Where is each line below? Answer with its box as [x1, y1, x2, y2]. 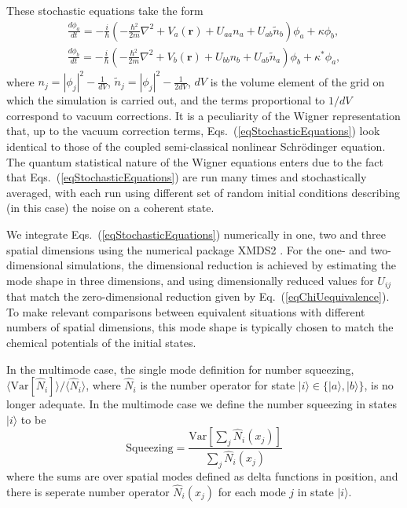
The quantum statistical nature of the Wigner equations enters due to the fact [6, 153, 383, 170]
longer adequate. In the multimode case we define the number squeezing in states [6, 396, 397, 412]
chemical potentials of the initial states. [6, 334, 196, 350]
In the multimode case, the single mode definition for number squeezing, [6, 360, 354, 377]
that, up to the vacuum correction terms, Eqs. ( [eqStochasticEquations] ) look [6, 122, 380, 139]
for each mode [218, 484, 286, 499]
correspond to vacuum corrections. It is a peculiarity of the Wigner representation [6, 107, 401, 123]
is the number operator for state [140, 377, 295, 393]
